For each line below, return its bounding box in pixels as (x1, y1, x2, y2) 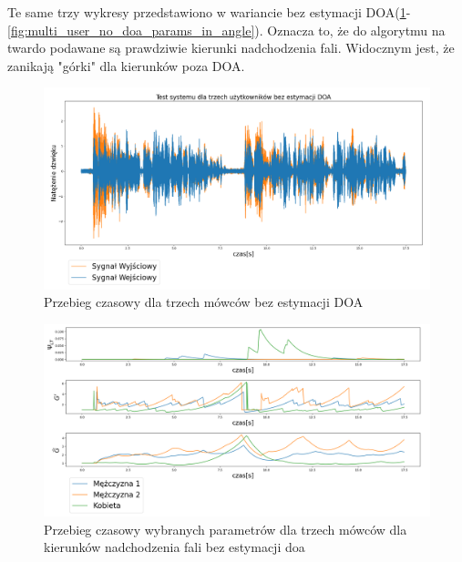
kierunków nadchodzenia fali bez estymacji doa (44, 537, 305, 557)
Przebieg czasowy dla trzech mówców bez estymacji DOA (44, 292, 364, 312)
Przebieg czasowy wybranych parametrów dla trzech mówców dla (44, 519, 407, 538)
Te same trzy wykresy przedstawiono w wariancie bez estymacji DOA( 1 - (7, 3, 411, 21)
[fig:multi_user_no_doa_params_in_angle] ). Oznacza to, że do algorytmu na (7, 20, 446, 39)
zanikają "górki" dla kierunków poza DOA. (7, 56, 245, 75)
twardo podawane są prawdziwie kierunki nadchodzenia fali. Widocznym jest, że (7, 38, 455, 57)
